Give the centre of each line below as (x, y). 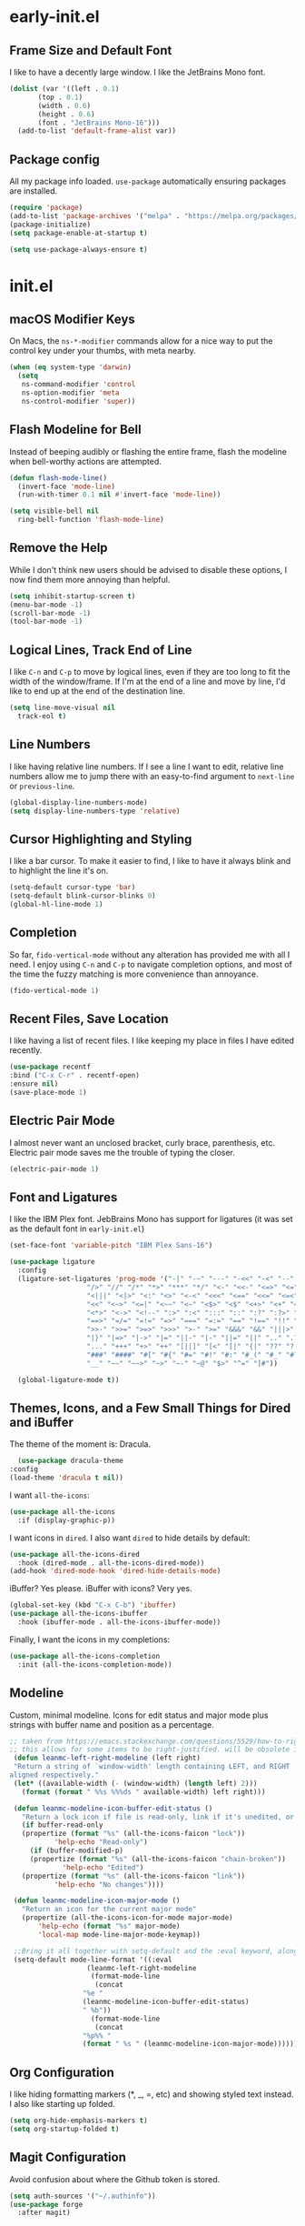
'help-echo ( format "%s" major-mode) (109, 1926)
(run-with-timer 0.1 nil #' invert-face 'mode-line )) (119, 495)
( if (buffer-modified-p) (77, 1850)
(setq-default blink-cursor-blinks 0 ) (83, 896)
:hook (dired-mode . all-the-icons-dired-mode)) (111, 1563)
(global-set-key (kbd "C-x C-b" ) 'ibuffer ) (93, 1605)
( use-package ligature (52, 1262)
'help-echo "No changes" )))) (109, 1884)
